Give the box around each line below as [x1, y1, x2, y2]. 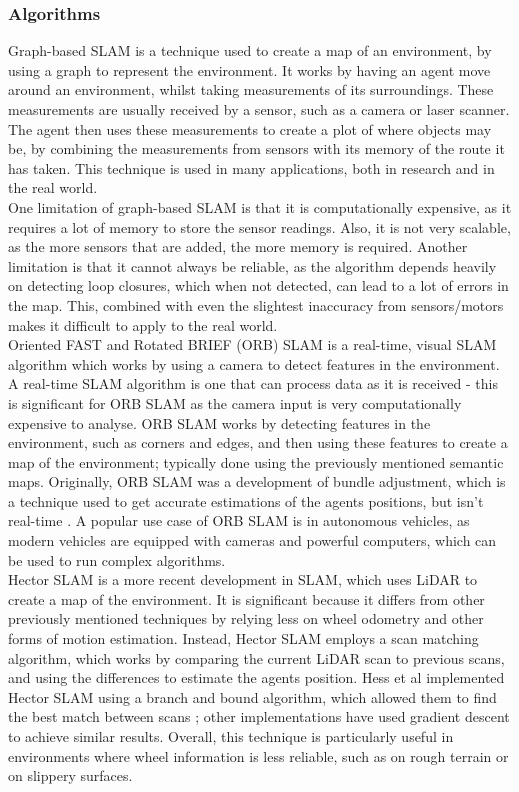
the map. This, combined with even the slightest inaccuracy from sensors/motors [8, 294, 504, 315]
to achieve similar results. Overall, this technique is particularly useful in [8, 726, 454, 746]
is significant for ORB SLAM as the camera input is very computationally [8, 392, 462, 413]
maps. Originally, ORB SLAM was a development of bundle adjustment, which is [8, 471, 506, 492]
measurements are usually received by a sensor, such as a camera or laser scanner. [8, 99, 510, 119]
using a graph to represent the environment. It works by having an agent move [8, 59, 491, 80]
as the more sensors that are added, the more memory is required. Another [8, 236, 468, 257]
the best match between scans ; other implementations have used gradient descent [8, 706, 510, 727]
